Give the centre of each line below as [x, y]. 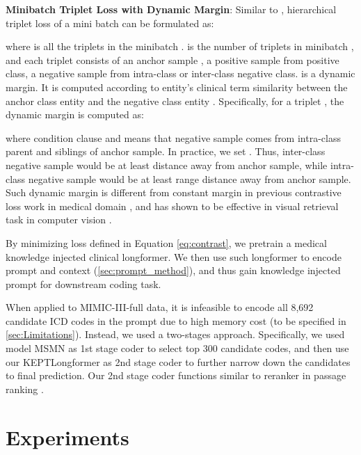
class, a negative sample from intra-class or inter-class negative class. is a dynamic [180, 73]
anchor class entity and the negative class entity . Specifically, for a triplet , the [175, 101]
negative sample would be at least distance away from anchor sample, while [167, 165]
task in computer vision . [59, 219]
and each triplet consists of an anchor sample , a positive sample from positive [173, 59]
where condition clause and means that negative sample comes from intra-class [173, 137]
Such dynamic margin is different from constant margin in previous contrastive [174, 192]
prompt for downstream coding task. [83, 284]
